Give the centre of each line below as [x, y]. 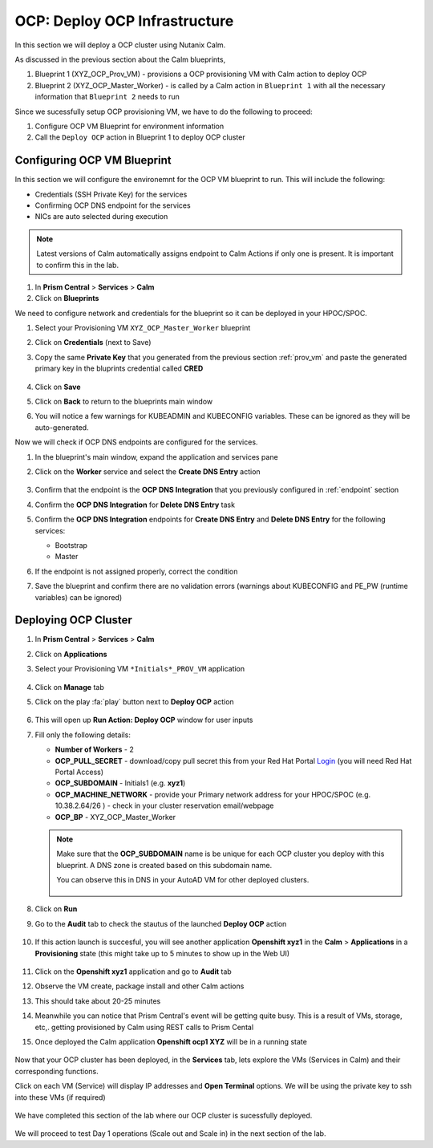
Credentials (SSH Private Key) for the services [111, 194]
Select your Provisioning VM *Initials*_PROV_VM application [140, 669]
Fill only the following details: [83, 735]
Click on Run [56, 909]
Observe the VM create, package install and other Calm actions [140, 986]
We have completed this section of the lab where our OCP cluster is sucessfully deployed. [164, 1115]
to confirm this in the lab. [78, 265]
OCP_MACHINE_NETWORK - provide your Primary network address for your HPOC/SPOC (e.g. [213, 794]
